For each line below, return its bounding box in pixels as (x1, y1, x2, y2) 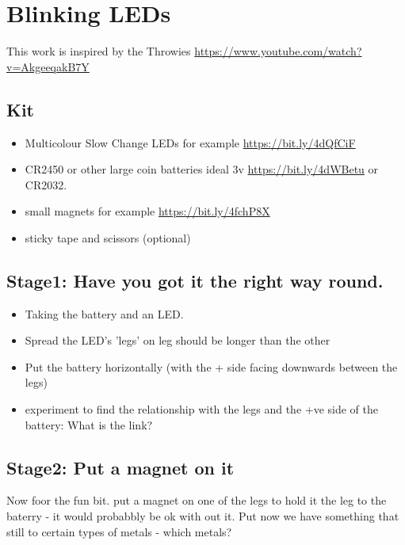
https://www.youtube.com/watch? (194, 43, 362, 59)
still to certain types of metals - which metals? (6, 523, 232, 539)
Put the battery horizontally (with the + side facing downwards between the (25, 358, 398, 375)
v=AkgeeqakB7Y (6, 58, 90, 74)
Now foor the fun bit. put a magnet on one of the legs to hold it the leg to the (6, 492, 387, 509)
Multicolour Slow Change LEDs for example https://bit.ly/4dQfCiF (25, 134, 356, 151)
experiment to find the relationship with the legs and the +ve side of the (25, 401, 378, 417)
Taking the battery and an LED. (25, 305, 184, 322)
